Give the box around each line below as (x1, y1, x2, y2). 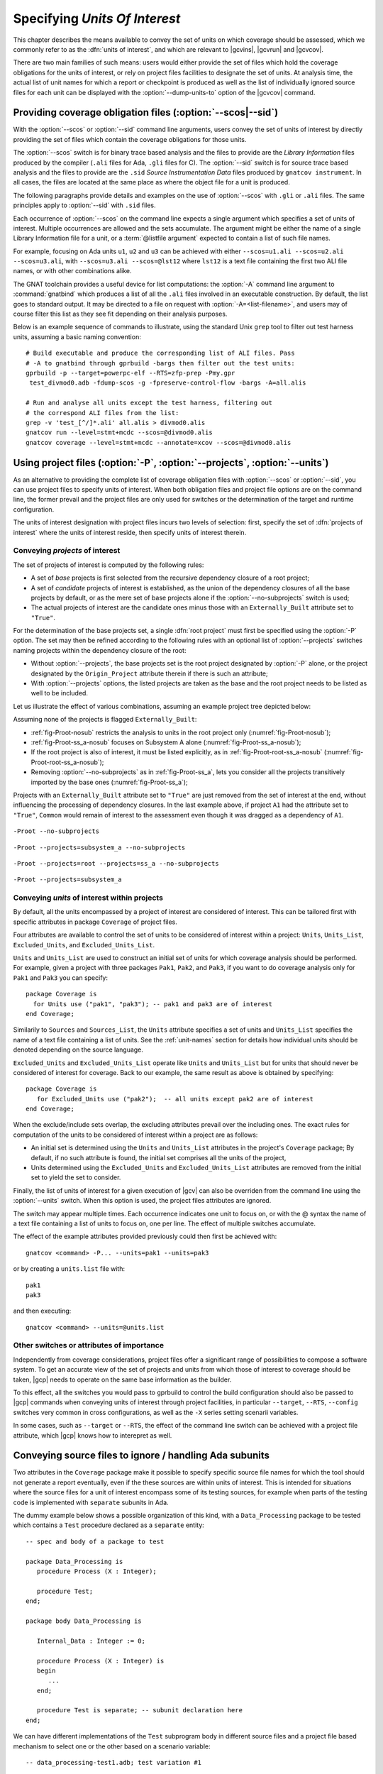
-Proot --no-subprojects (13, 827, 99, 835)
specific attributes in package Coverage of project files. (13, 918, 177, 926)
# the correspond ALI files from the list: (26, 409, 179, 417)
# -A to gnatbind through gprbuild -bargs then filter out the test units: (26, 359, 295, 367)
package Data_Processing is (26, 1558, 123, 1565)
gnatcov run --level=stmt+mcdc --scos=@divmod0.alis (26, 429, 213, 436)
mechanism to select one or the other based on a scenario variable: (13, 1742, 211, 1751)
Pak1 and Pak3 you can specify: (13, 973, 108, 982)
